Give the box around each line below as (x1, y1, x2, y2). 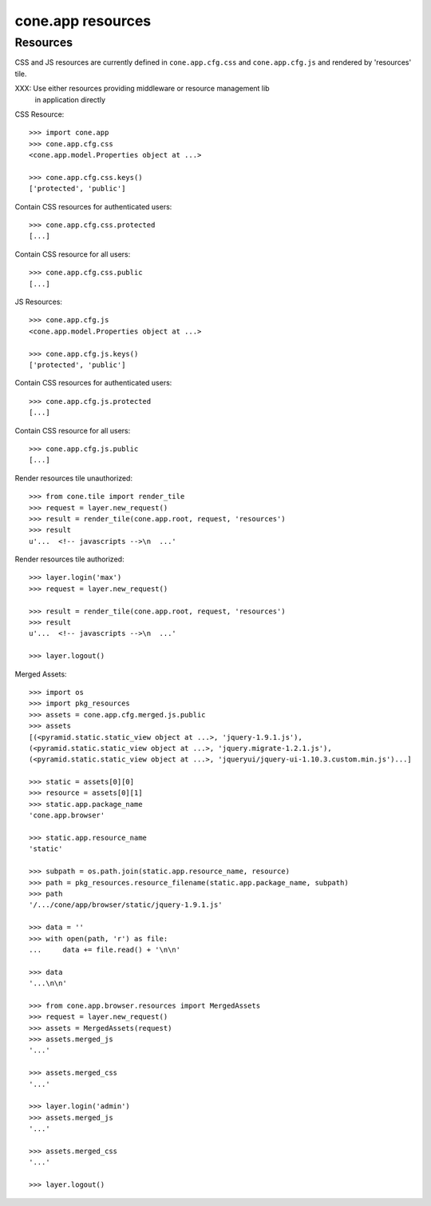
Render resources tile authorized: (14, 554, 125, 564)
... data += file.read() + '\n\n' (29, 944, 181, 954)
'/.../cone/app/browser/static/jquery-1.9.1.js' (29, 901, 223, 909)
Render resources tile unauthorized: (14, 473, 133, 483)
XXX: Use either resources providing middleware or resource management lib (14, 84, 270, 94)
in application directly (34, 94, 106, 104)
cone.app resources (14, 12, 152, 30)
